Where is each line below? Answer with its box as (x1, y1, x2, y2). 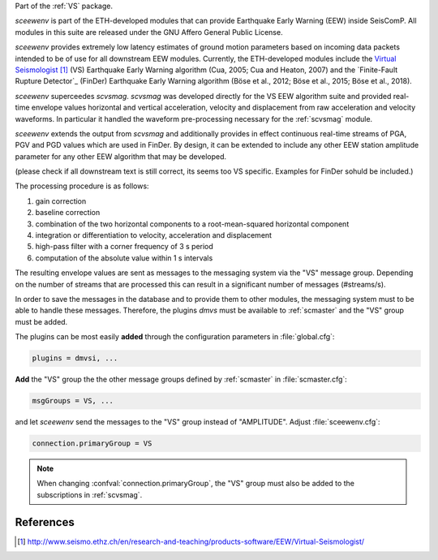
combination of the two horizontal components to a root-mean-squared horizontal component (35, 219, 350, 229)
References (15, 515, 75, 529)
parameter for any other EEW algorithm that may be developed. (15, 151, 227, 162)
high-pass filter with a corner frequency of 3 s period (35, 242, 214, 252)
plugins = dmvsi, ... (32, 354, 118, 363)
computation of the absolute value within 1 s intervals (35, 252, 213, 263)
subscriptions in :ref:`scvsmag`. (36, 489, 143, 499)
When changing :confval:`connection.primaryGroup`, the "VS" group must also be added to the (36, 479, 354, 489)
